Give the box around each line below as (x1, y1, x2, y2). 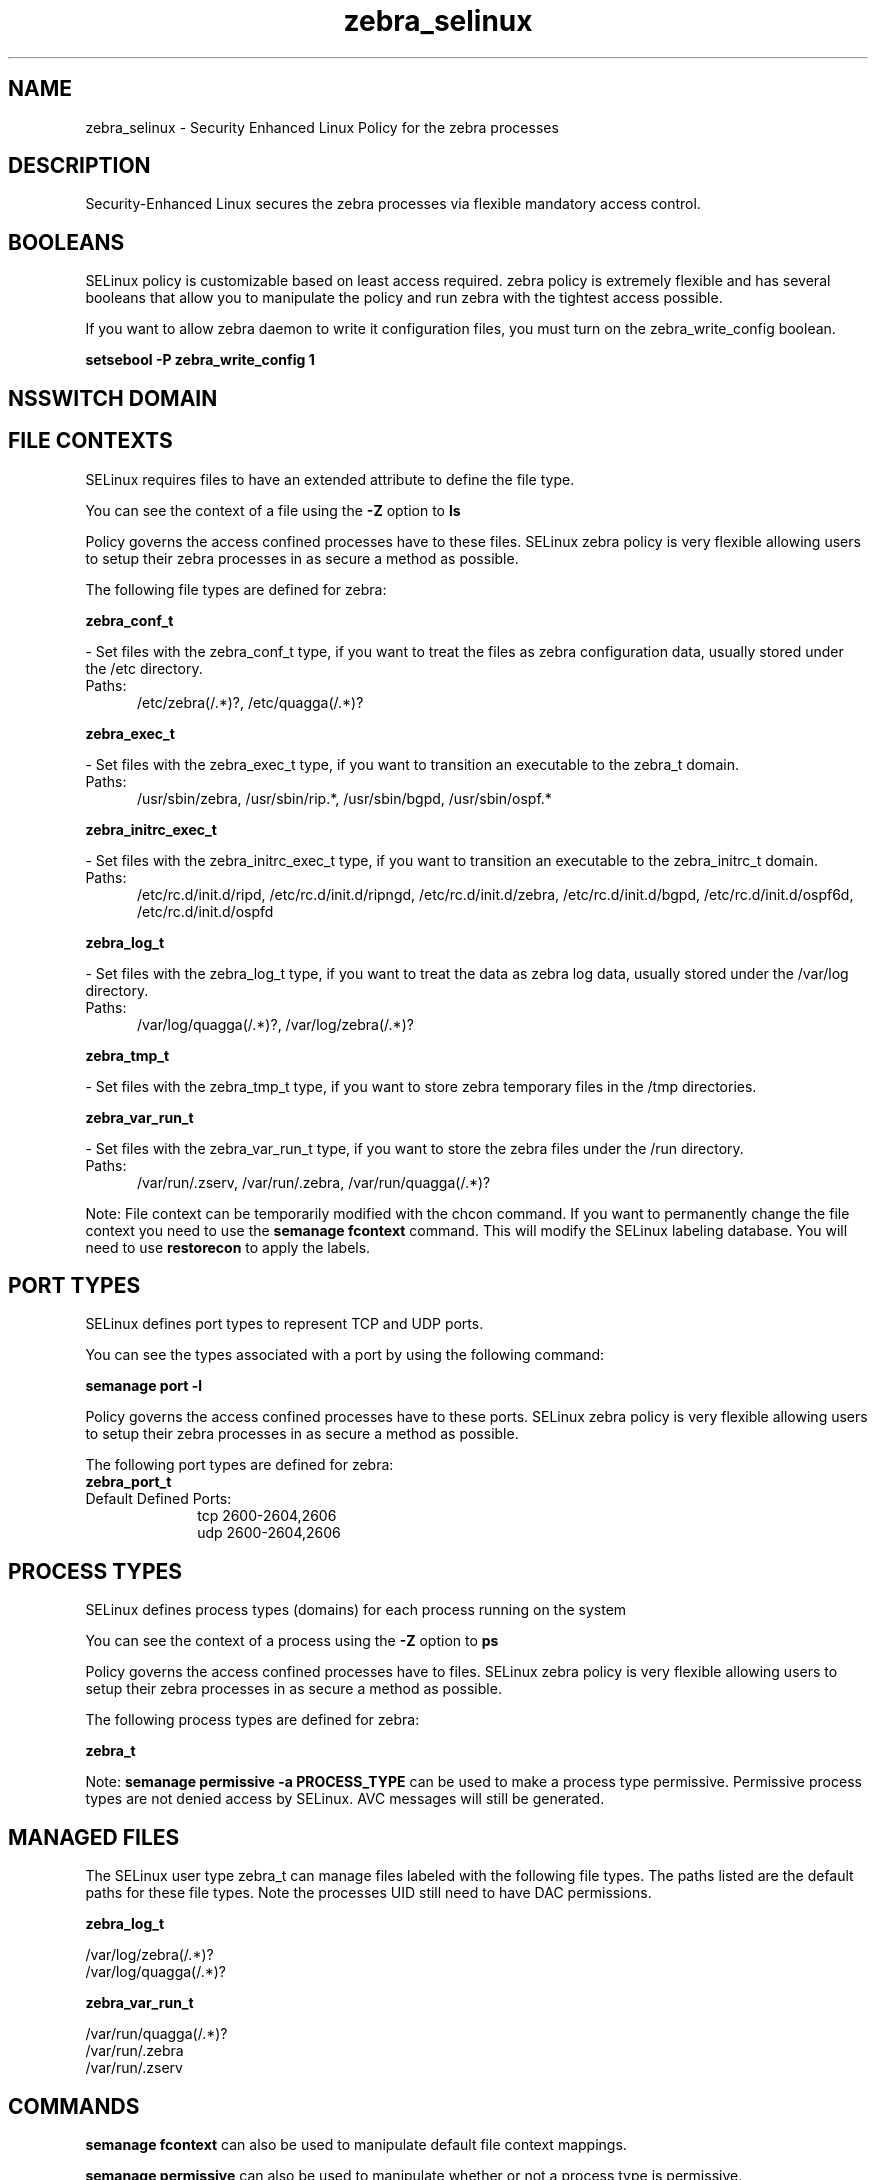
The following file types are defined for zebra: (85, 580, 387, 598)
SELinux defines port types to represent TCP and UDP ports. (85, 1315, 484, 1333)
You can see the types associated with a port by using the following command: (85, 1346, 605, 1364)
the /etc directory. (85, 659, 203, 677)
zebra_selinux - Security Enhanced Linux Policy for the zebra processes (85, 118, 559, 136)
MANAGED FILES (8, 1824, 180, 1850)
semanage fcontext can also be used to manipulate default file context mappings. (85, 2135, 627, 2153)
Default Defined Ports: (85, 1490, 232, 1508)
